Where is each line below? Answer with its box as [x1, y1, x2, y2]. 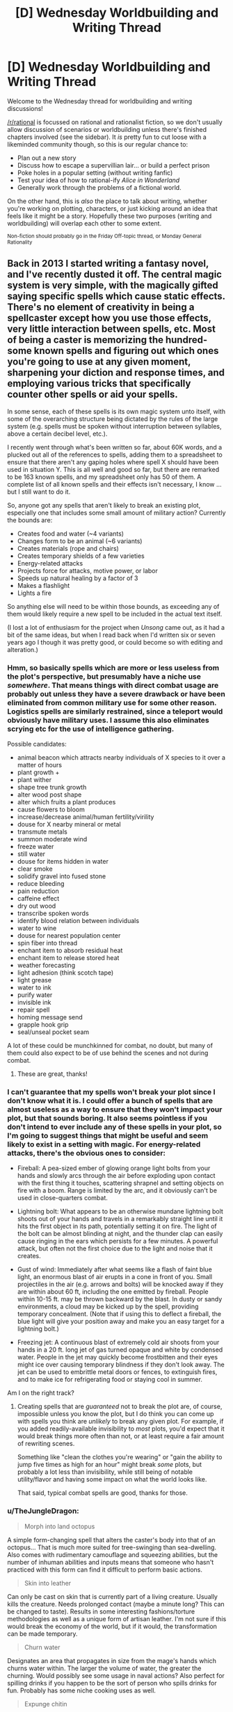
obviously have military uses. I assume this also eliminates [7, 715, 210, 725]
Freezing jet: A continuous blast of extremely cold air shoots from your [17, 1338, 220, 1347]
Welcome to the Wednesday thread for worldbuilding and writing [7, 96, 193, 105]
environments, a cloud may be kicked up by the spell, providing [17, 1302, 199, 1311]
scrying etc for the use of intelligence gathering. [7, 724, 175, 734]
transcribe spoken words [17, 909, 89, 917]
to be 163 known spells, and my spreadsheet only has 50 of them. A [7, 473, 202, 481]
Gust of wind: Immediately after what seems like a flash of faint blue [17, 1265, 212, 1274]
